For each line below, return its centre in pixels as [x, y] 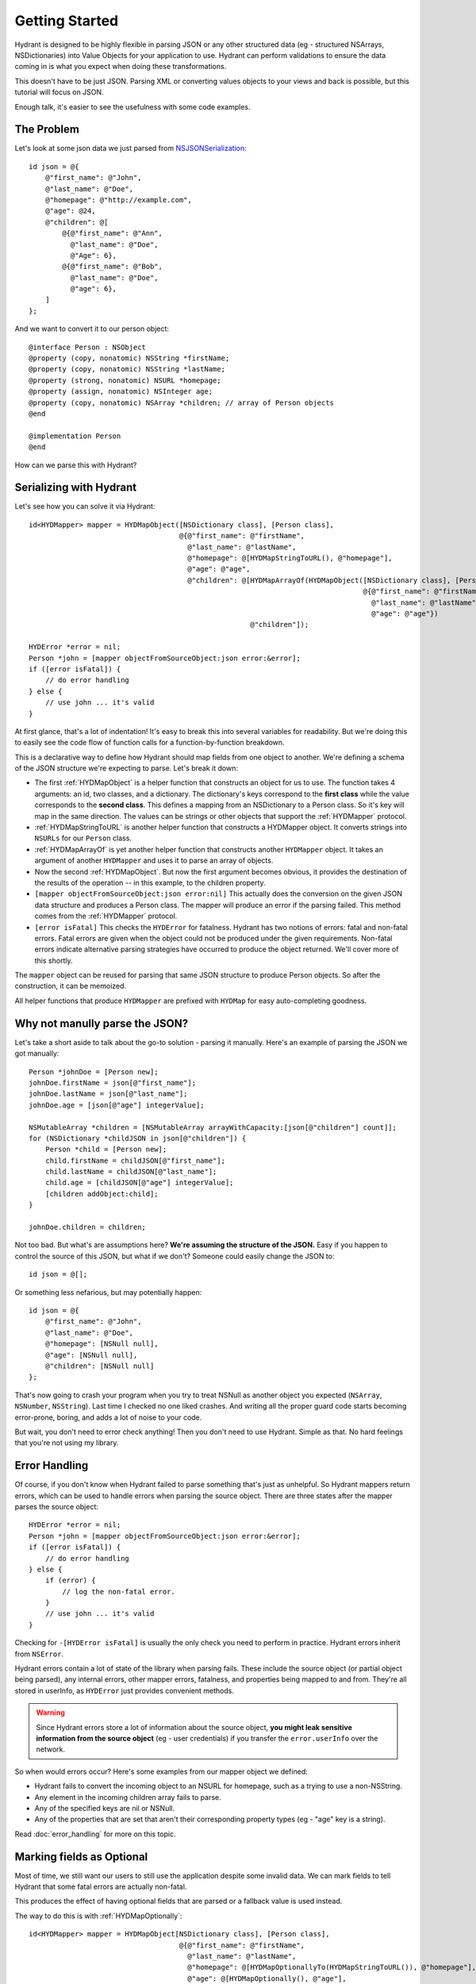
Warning [50, 1713]
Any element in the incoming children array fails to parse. [128, 1797]
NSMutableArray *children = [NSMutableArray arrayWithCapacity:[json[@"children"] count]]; [213, 1127]
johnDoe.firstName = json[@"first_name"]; [113, 1082]
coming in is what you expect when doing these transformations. [121, 67]
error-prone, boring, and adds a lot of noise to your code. [108, 1417]
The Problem [47, 130]
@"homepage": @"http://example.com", [118, 200]
